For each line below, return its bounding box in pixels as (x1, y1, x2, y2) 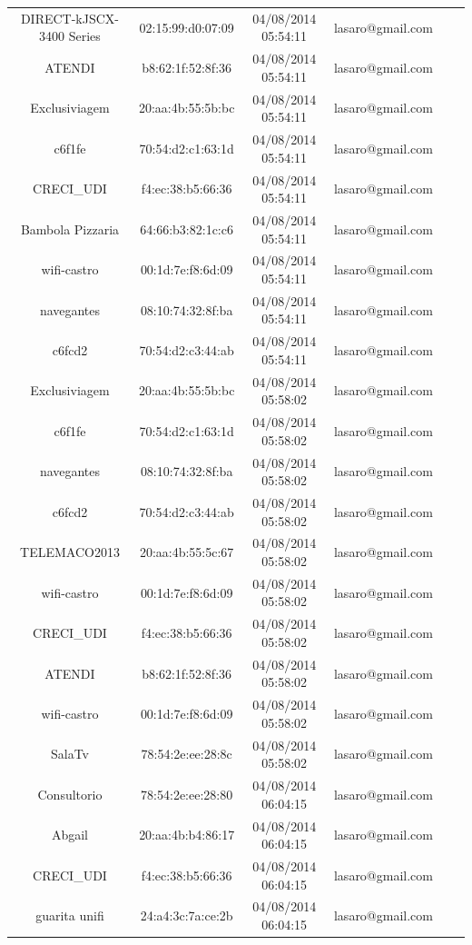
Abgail (51, 825, 88, 844)
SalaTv (50, 744, 89, 763)
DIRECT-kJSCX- (20, 8, 120, 27)
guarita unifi (35, 906, 104, 925)
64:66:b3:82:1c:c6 (140, 219, 233, 238)
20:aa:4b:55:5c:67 (139, 542, 234, 562)
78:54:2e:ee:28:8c (141, 744, 232, 763)
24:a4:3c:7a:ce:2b (140, 906, 233, 925)
